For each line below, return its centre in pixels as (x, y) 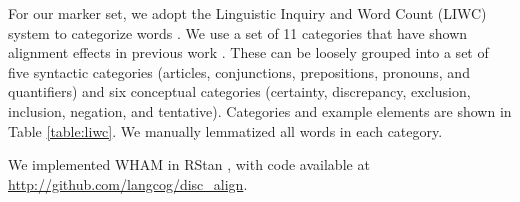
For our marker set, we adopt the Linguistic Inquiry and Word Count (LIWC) (247, 13)
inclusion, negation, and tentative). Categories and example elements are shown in (260, 110)
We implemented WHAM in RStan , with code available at (189, 164)
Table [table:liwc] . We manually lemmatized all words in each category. (225, 130)
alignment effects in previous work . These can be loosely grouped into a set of (248, 52)
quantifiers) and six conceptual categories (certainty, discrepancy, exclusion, (239, 91)
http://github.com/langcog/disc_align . (128, 183)
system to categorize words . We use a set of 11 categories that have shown (238, 32)
